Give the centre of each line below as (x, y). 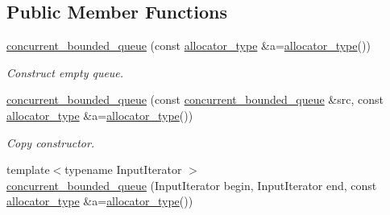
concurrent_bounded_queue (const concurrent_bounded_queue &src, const (195, 99)
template (28, 170)
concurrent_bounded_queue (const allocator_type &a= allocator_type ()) (189, 45)
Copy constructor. (51, 142)
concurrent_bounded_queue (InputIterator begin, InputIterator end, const (192, 185)
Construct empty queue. (65, 72)
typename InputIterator (123, 170)
